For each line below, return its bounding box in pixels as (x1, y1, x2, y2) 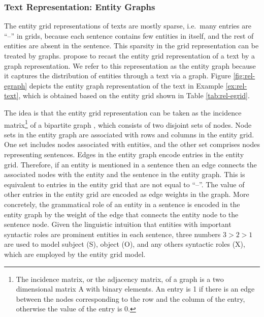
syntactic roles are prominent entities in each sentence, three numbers (4, 228, 221, 239)
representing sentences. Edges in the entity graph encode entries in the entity (4, 149, 244, 159)
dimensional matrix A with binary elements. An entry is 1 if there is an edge (16, 283, 255, 294)
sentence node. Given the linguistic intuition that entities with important (4, 219, 232, 229)
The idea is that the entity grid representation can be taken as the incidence (4, 107, 242, 118)
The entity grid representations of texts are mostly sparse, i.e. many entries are (4, 20, 251, 31)
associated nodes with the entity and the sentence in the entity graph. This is (4, 169, 245, 180)
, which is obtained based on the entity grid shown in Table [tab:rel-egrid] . (18, 90, 250, 101)
